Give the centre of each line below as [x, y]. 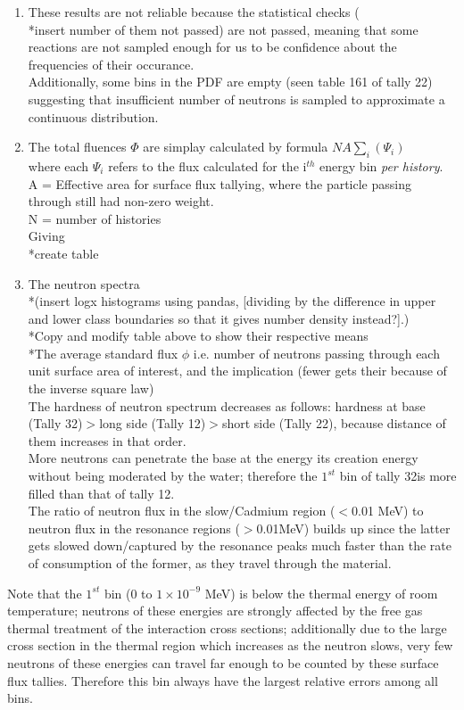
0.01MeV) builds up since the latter [353, 528]
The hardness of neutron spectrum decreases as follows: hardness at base [227, 405]
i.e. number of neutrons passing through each [316, 353]
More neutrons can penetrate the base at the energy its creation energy [223, 458]
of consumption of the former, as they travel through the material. [210, 563]
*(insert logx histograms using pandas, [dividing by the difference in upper [232, 301]
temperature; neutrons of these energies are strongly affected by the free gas [215, 611]
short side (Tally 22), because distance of [334, 423]
